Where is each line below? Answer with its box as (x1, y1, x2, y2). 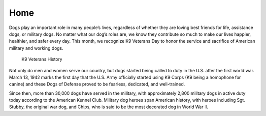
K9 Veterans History (21, 57, 63, 62)
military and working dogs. (9, 45, 64, 51)
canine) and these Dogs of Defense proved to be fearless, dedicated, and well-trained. (9, 81, 185, 87)
